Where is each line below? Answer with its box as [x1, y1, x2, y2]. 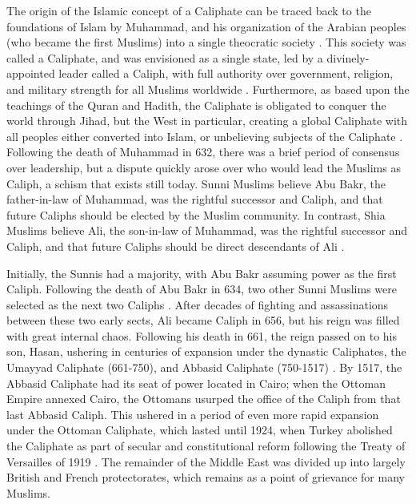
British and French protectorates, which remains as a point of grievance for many [6, 469, 405, 486]
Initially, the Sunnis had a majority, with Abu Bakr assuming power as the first [6, 264, 397, 281]
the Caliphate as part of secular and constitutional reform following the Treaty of [6, 437, 406, 454]
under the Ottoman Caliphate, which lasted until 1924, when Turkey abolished [6, 421, 393, 438]
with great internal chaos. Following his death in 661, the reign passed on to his [6, 327, 397, 344]
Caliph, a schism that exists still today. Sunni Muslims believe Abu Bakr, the [6, 175, 386, 192]
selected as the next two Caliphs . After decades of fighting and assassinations [6, 296, 389, 312]
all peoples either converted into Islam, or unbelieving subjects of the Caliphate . [6, 127, 403, 144]
